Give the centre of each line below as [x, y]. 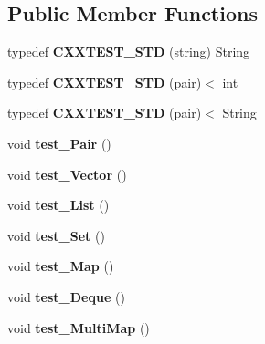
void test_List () [58, 205]
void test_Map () [61, 266]
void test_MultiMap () [79, 327]
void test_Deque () [66, 296]
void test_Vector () [67, 174]
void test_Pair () [59, 143]
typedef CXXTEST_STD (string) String [129, 52]
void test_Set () [56, 235]
